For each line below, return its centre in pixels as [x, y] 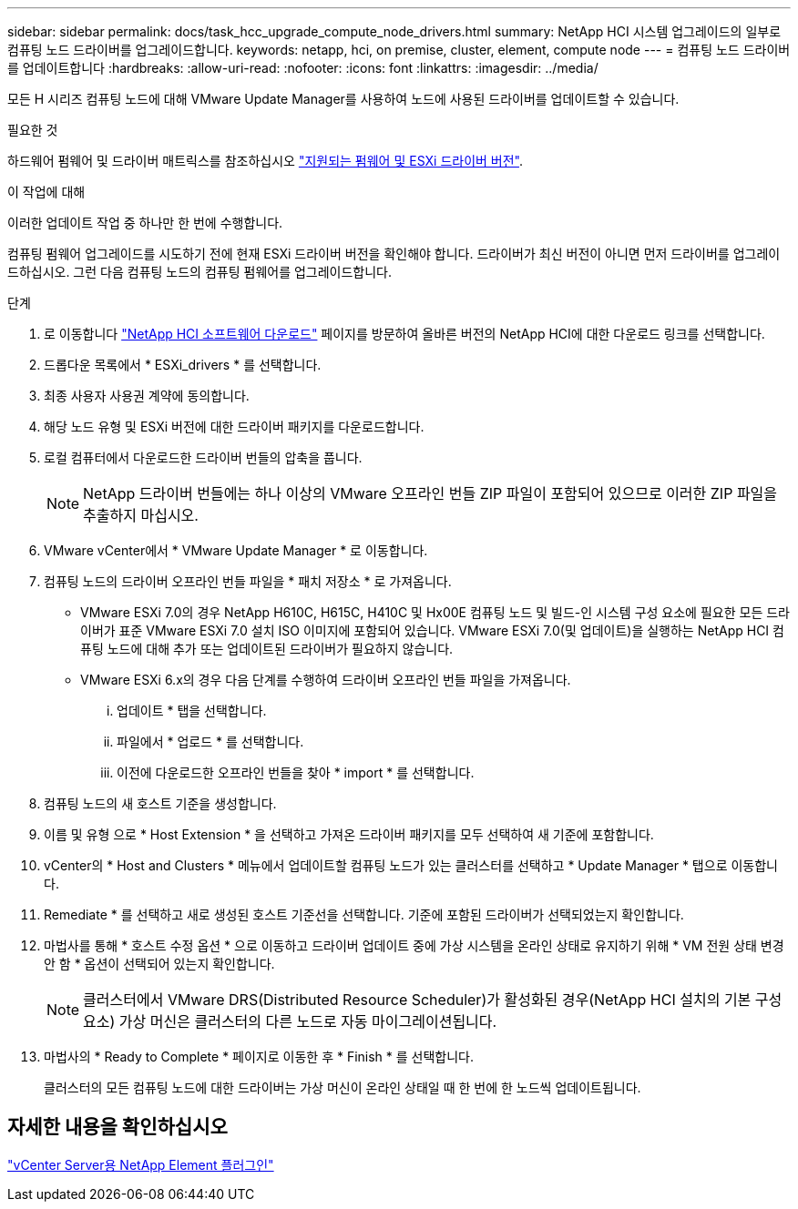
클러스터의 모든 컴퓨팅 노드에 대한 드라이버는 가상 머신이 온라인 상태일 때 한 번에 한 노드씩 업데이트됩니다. [343, 1087]
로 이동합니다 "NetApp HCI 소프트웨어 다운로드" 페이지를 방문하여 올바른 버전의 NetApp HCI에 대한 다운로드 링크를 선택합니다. [404, 334]
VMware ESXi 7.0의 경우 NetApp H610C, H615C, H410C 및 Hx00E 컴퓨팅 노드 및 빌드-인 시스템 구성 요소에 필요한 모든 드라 [435, 612]
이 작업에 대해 [46, 192]
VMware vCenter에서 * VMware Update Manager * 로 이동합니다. [236, 550]
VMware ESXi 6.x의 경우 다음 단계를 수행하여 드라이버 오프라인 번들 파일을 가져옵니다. [326, 680]
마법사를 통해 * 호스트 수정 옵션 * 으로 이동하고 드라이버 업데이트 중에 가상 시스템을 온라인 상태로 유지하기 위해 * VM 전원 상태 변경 [414, 945]
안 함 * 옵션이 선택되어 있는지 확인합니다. [159, 964]
